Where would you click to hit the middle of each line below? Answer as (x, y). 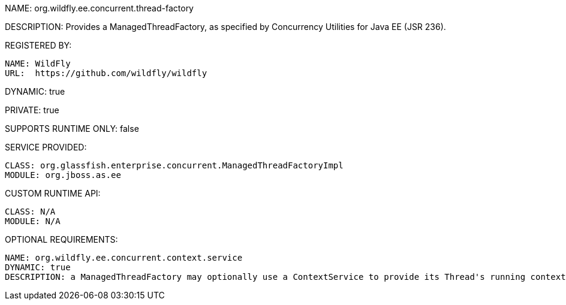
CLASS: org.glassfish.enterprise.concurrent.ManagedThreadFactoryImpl (174, 165)
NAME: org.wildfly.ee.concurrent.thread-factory (99, 8)
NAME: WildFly (38, 64)
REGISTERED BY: (38, 45)
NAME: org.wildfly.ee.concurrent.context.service (124, 258)
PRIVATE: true (32, 110)
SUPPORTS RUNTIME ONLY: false (72, 129)
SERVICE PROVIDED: (46, 147)
